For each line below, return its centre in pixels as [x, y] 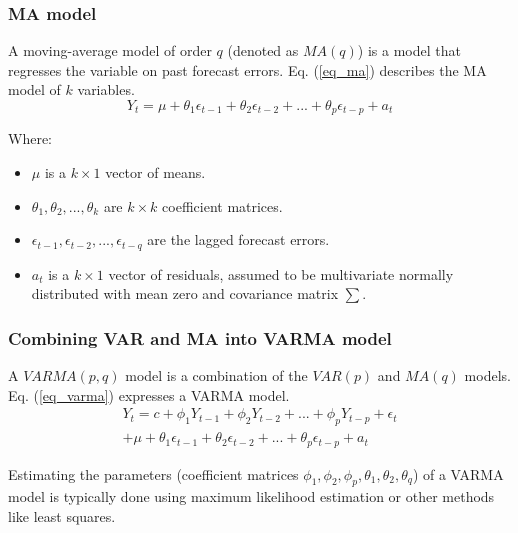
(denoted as [263, 50]
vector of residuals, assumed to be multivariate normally [281, 273]
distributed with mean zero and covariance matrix [185, 293]
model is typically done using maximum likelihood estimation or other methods [251, 496]
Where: [30, 138]
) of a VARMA [458, 473]
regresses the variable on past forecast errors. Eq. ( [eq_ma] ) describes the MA [247, 69]
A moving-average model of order [110, 50]
